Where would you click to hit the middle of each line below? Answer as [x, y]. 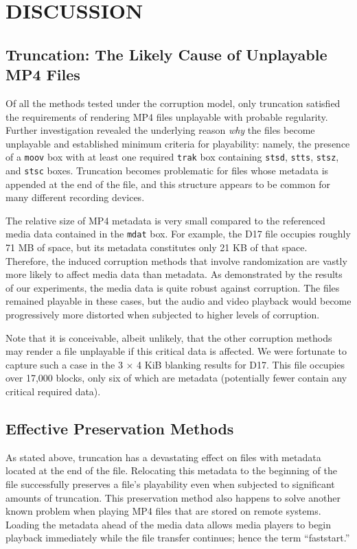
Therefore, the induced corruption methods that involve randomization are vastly [176, 260]
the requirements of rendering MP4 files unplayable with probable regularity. [167, 116]
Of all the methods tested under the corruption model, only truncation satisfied [173, 103]
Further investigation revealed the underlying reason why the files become [160, 130]
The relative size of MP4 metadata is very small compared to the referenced [165, 220]
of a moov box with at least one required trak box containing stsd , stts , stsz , [172, 157]
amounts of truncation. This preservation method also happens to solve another [173, 497]
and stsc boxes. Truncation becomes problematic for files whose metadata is [167, 170]
